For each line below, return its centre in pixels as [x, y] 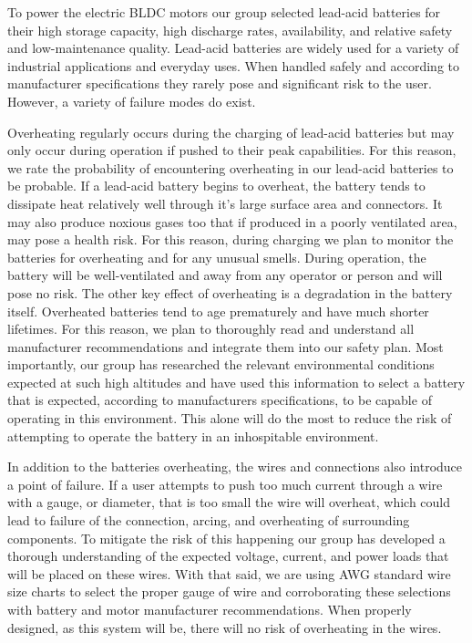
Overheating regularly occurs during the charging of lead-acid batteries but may [231, 132]
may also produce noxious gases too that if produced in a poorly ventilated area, [232, 221]
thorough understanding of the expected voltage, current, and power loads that [228, 556]
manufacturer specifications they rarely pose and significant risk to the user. [220, 83]
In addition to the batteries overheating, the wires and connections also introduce [235, 467]
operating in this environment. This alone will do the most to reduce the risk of [230, 418]
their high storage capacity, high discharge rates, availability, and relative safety [230, 30]
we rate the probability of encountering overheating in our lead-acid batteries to [231, 167]
